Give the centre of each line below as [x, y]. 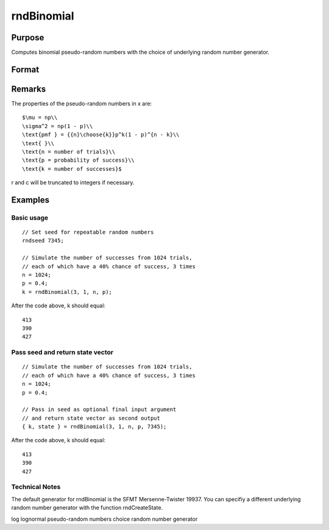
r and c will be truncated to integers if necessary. [73, 182]
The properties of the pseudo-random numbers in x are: [82, 103]
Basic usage [30, 218]
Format [25, 69]
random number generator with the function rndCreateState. [87, 508]
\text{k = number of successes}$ [72, 169]
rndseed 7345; [43, 241]
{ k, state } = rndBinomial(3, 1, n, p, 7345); [94, 427]
